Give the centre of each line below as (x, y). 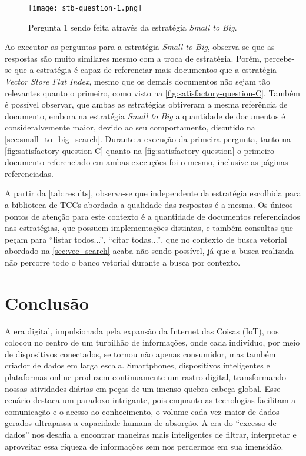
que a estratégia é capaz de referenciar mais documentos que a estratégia (146, 70)
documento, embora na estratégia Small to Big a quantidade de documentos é (145, 115)
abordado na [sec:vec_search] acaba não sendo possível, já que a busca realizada (149, 251)
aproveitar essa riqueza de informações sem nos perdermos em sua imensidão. (144, 446)
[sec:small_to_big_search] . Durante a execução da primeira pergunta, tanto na (148, 139)
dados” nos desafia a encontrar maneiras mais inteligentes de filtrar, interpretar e (151, 434)
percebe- (280, 58)
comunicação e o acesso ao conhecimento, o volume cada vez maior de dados (142, 411)
